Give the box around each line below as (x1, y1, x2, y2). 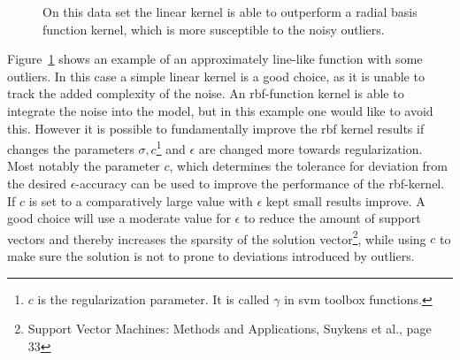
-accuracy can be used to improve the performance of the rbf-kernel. (75, 174, 445, 192)
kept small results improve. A (265, 191, 425, 210)
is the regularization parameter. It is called (37, 289, 270, 308)
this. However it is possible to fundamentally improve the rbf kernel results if (7, 119, 425, 137)
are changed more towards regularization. (198, 139, 423, 157)
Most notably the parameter (7, 157, 160, 175)
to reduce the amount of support (243, 209, 421, 227)
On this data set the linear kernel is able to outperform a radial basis (42, 3, 418, 20)
